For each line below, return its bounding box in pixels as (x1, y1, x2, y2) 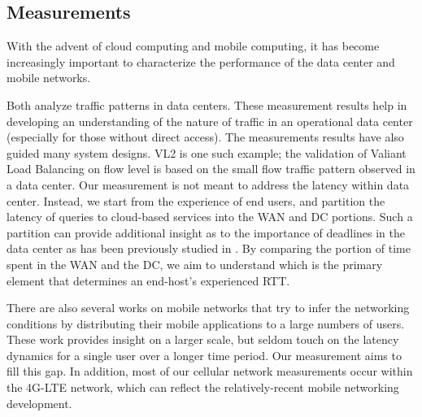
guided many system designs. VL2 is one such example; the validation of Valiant (7, 144, 407, 161)
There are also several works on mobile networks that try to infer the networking (7, 299, 410, 316)
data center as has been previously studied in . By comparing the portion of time (7, 240, 411, 257)
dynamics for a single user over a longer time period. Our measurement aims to (7, 346, 402, 363)
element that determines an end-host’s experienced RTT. (7, 271, 290, 289)
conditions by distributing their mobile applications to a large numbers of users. (7, 315, 405, 332)
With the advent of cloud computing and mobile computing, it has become (7, 37, 380, 54)
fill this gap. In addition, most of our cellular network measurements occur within (7, 363, 413, 380)
